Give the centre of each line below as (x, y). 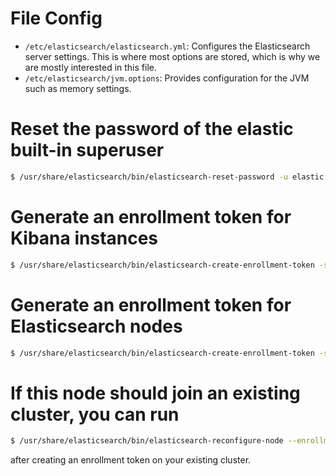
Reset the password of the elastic (152, 129)
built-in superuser (87, 150)
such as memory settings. (78, 88)
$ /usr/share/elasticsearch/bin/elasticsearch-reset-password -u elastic (167, 177)
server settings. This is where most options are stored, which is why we (172, 56)
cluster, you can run (95, 414)
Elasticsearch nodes (96, 326)
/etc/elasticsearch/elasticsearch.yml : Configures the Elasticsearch (167, 46)
